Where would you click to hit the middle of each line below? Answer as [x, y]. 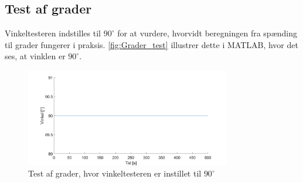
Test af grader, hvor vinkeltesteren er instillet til [115, 173]
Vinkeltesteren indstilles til [53, 33]
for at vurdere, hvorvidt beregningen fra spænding [207, 33]
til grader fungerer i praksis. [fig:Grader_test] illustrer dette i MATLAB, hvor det [151, 44]
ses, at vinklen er [35, 56]
